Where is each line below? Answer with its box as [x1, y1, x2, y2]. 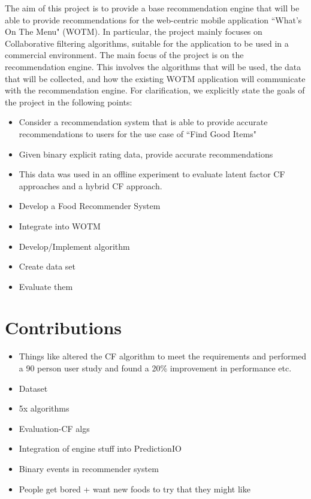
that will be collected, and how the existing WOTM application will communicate [5, 72, 306, 84]
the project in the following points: [5, 95, 132, 108]
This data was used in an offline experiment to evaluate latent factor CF [19, 168, 285, 180]
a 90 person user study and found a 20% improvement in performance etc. [19, 362, 292, 374]
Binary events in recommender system [19, 462, 159, 474]
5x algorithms [19, 402, 70, 415]
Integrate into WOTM [19, 219, 101, 232]
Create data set [19, 260, 76, 273]
